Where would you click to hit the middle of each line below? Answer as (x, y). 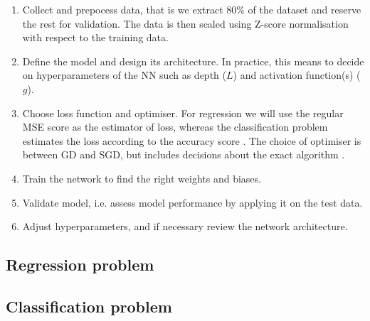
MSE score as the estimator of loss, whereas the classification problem (175, 127)
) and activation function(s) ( (297, 75)
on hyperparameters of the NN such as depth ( (124, 75)
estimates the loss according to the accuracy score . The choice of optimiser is (192, 140)
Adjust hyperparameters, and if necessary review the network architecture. (185, 226)
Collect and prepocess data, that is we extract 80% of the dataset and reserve (192, 9)
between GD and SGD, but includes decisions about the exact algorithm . (184, 154)
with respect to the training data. (95, 37)
